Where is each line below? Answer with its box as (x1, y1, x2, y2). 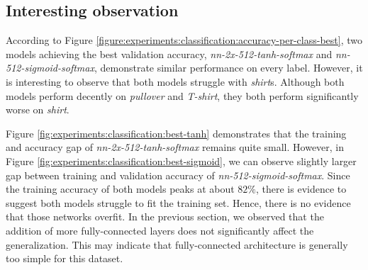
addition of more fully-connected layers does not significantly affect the (6, 223, 314, 237)
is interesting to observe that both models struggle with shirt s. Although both (6, 74, 345, 89)
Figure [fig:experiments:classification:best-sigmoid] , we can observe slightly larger (6, 153, 357, 168)
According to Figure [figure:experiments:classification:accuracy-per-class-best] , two (6, 33, 362, 47)
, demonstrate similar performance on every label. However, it (94, 60, 363, 75)
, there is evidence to (255, 181, 347, 196)
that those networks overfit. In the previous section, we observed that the (6, 209, 324, 224)
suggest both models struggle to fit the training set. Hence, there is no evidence (6, 195, 351, 210)
